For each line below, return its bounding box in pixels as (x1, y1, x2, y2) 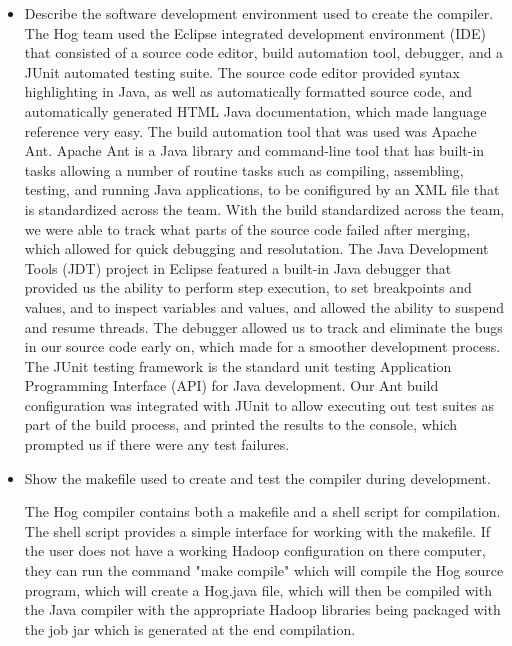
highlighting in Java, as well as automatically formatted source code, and (24, 81, 473, 102)
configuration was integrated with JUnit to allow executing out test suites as (24, 394, 495, 415)
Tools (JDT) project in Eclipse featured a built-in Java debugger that (24, 257, 452, 278)
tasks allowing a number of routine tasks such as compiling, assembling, (24, 159, 464, 180)
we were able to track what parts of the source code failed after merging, (24, 218, 471, 239)
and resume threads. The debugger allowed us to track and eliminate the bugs (24, 316, 503, 337)
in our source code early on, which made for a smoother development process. (24, 336, 501, 357)
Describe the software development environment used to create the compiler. (24, 3, 494, 23)
